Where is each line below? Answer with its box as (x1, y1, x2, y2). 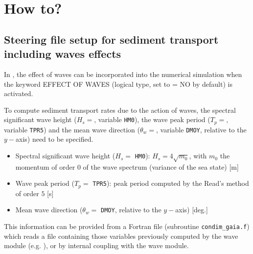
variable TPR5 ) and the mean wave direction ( (4, 124, 140, 134)
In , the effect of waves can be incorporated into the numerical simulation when (4, 69, 242, 79)
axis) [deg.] (175, 204, 208, 215)
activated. (4, 88, 33, 99)
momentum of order (15, 161, 75, 172)
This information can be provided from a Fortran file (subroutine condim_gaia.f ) (4, 221, 250, 231)
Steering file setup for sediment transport (4, 31, 219, 47)
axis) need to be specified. (16, 134, 93, 144)
